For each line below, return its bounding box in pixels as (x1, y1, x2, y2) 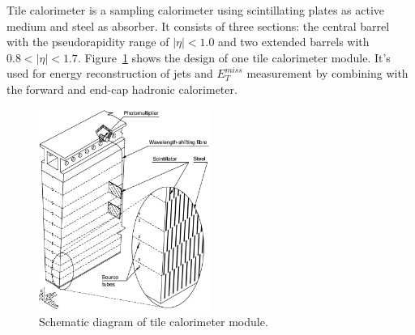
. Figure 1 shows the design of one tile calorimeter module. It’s (77, 49, 391, 66)
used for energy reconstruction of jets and (6, 65, 213, 82)
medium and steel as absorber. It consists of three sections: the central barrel (6, 17, 390, 34)
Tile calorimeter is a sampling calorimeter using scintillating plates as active (6, 2, 385, 18)
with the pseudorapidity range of (6, 33, 169, 50)
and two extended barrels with (218, 33, 370, 50)
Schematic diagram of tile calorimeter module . (39, 313, 268, 330)
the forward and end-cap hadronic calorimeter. (6, 80, 237, 97)
